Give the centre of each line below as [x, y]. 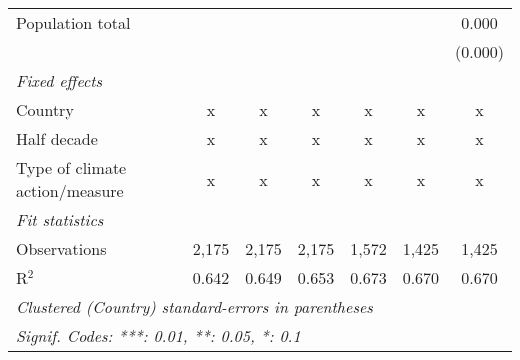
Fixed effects [59, 80]
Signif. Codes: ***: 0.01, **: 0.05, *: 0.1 [158, 335]
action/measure [70, 190]
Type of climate [71, 167]
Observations [61, 248]
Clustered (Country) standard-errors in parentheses [194, 306]
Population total [73, 22]
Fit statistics [60, 219]
